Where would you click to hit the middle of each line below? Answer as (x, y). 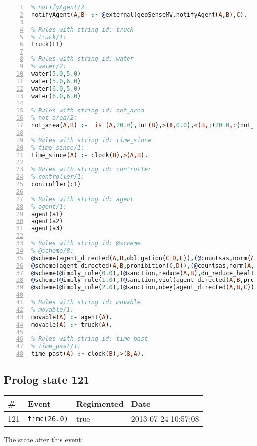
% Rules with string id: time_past (90, 339)
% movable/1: (52, 309)
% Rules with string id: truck (83, 29)
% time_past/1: (56, 347)
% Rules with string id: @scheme (86, 243)
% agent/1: (49, 206)
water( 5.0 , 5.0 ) (56, 74)
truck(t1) (47, 44)
